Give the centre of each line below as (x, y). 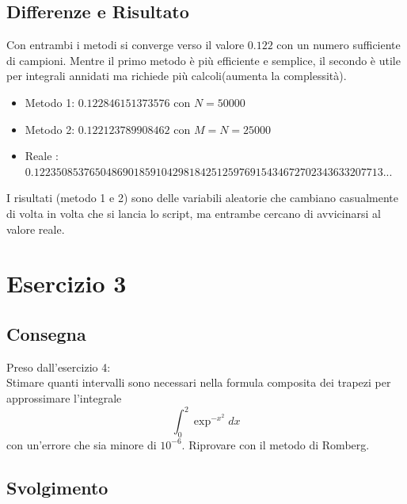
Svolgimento (57, 487)
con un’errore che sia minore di (82, 444)
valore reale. (36, 229)
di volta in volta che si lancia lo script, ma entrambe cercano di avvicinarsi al (194, 213)
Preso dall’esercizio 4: (59, 367)
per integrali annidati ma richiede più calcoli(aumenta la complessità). (177, 76)
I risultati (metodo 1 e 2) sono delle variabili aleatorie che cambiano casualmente (202, 198)
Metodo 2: (50, 129)
